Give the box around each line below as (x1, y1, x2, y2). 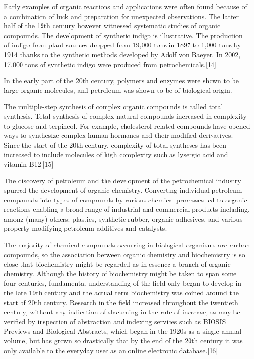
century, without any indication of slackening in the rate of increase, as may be (4, 307, 240, 317)
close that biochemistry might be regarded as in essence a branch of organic (4, 259, 231, 269)
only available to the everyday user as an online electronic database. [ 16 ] (4, 345, 218, 355)
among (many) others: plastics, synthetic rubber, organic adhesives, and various (4, 213, 243, 224)
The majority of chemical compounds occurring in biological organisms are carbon (4, 240, 250, 250)
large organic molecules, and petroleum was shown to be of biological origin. (4, 85, 232, 95)
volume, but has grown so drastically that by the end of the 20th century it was (4, 336, 243, 345)
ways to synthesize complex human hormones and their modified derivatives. (4, 130, 233, 140)
